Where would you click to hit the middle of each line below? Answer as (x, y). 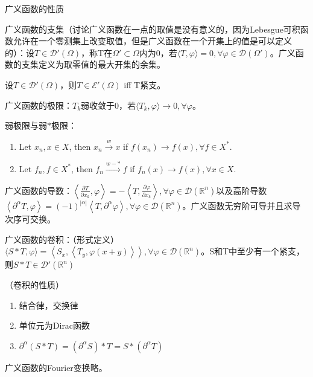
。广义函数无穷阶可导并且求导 (242, 205)
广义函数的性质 (34, 8)
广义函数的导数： (39, 190)
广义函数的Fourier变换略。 (56, 367)
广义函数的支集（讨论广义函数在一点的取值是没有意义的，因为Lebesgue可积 (153, 29)
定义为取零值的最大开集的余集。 (102, 64)
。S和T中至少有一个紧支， (253, 251)
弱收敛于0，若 (109, 105)
